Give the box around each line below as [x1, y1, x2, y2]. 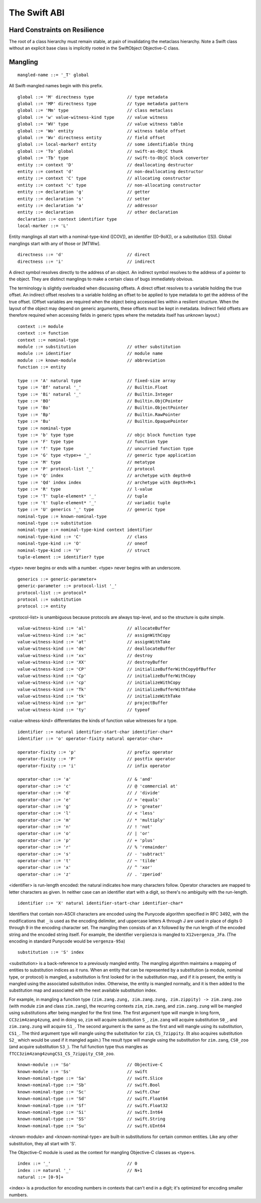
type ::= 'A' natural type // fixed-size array [17, 378, 176, 383]
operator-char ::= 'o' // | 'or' [17, 831, 150, 836]
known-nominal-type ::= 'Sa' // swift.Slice [17, 1075, 163, 1081]
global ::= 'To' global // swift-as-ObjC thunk [17, 148, 183, 154]
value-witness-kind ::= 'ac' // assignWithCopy [17, 632, 171, 638]
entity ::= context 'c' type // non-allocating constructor [17, 182, 201, 188]
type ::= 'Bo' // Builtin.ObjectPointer [17, 405, 188, 411]
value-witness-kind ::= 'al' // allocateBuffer [17, 626, 171, 631]
